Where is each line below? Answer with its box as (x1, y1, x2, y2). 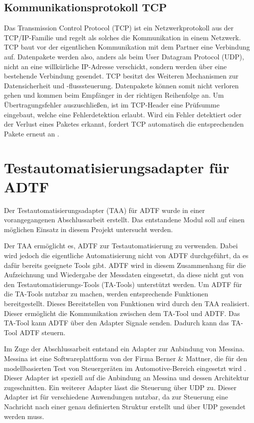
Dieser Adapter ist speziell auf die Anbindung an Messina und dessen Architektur (4, 372, 249, 383)
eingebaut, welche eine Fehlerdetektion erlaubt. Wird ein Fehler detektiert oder (4, 109, 242, 119)
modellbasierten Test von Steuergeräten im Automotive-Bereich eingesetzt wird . (4, 363, 246, 373)
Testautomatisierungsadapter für (4, 157, 229, 177)
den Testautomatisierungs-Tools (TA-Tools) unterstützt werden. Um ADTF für (4, 279, 242, 289)
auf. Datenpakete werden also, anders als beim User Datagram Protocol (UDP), (4, 51, 244, 61)
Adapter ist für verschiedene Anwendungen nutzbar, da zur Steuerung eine (4, 392, 228, 402)
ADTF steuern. (19, 327, 66, 337)
